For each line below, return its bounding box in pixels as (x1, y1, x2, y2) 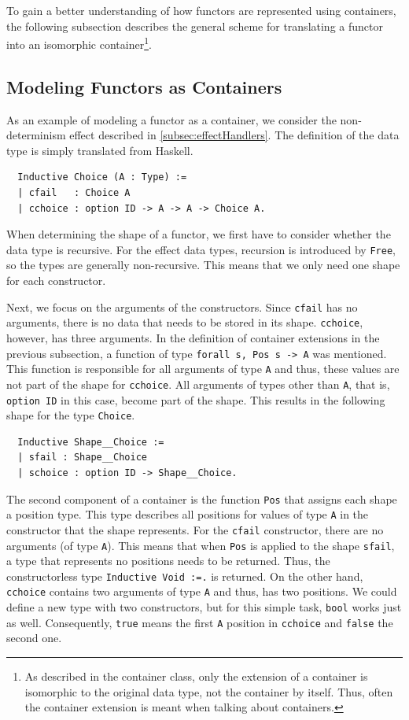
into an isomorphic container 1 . (6, 34, 152, 52)
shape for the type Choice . (6, 407, 135, 423)
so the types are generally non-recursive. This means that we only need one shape (6, 257, 400, 273)
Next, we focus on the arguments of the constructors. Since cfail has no (6, 298, 358, 315)
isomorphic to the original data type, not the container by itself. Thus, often (24, 683, 393, 700)
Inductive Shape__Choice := (17, 436, 164, 448)
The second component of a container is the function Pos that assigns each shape (6, 490, 397, 507)
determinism (6, 127, 66, 143)
